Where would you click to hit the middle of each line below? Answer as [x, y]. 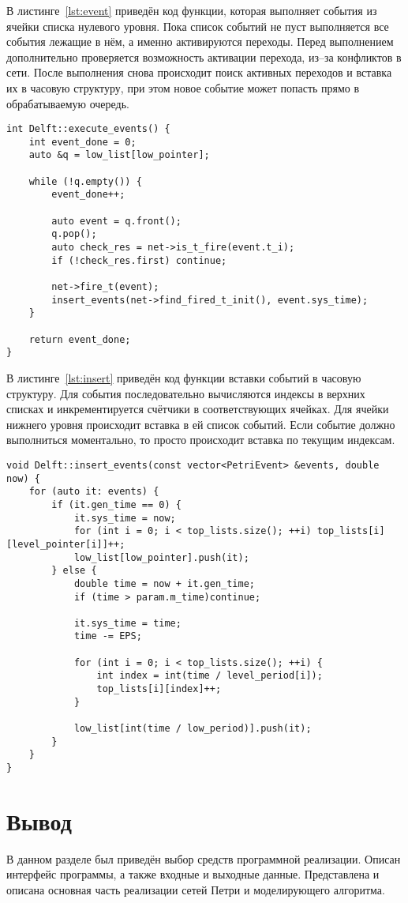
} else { [74, 571]
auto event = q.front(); [116, 221]
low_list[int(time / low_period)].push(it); [193, 729]
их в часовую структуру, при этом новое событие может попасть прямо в [183, 87]
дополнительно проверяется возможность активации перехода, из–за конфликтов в [204, 56]
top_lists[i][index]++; [159, 689]
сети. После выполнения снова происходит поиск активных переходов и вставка [199, 72]
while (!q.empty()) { [85, 181]
